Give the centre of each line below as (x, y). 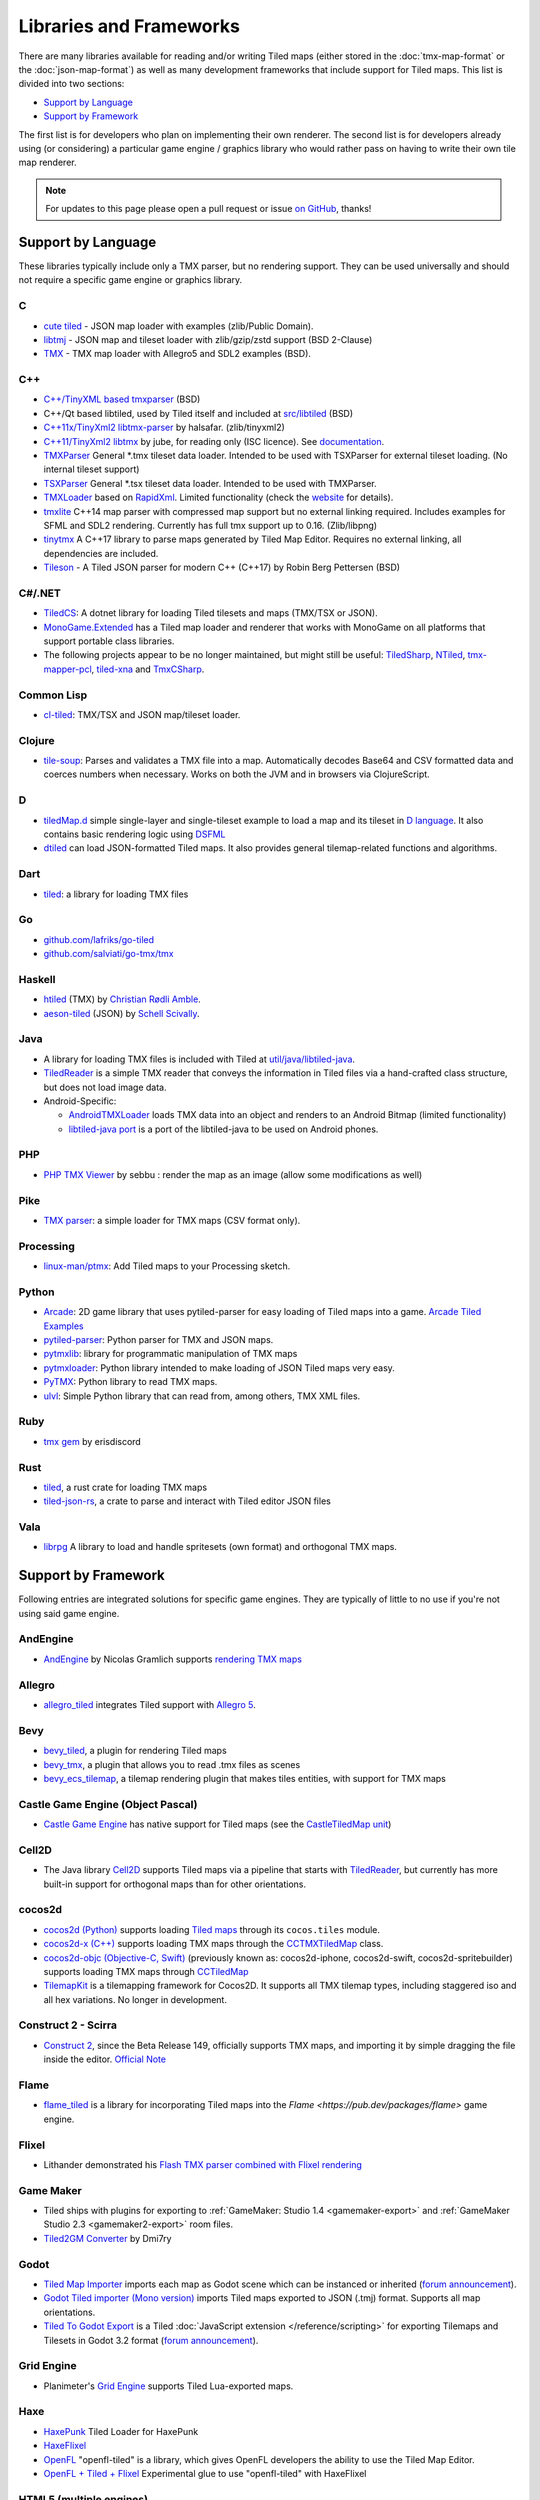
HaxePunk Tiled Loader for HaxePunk (121, 2431)
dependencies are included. (101, 553)
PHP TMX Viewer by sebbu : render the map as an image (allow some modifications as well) (233, 1174)
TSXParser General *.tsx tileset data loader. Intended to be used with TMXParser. (210, 483)
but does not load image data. (105, 1087)
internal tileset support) (91, 469)
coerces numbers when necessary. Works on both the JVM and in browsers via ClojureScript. (236, 774)
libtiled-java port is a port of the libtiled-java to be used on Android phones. (223, 1129)
